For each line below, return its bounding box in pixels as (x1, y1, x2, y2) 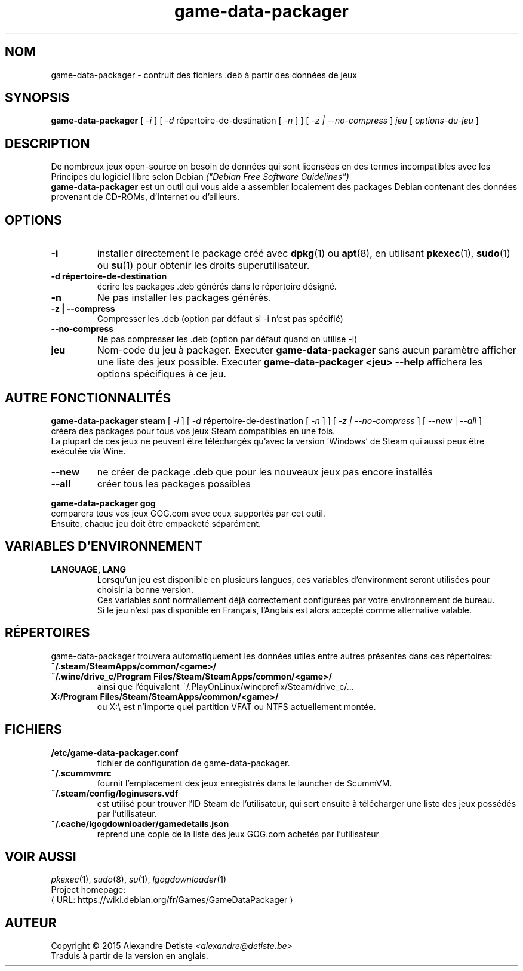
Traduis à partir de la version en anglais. (51, 951, 208, 961)
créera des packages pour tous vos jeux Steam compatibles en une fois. (51, 425, 336, 436)
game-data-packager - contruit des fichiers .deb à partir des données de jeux (51, 69, 357, 80)
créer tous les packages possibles (97, 477, 251, 490)
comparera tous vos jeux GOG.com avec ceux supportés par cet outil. (51, 508, 325, 518)
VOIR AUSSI (5, 849, 76, 864)
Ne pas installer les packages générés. (97, 291, 272, 304)
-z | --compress (51, 303, 115, 314)
